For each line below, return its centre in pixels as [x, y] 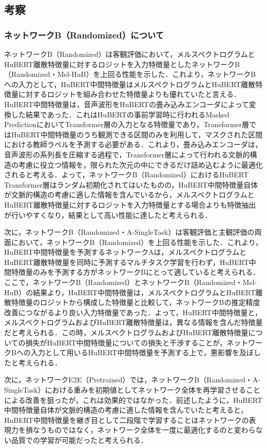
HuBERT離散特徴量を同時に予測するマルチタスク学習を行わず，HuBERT [127, 262]
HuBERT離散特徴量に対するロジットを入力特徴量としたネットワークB [122, 64]
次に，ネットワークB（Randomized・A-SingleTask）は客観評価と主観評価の [129, 232]
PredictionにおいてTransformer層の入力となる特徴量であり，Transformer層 [127, 124]
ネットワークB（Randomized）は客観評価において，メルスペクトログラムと [130, 54]
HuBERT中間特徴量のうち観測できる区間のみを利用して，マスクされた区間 [137, 134]
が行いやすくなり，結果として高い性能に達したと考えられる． [108, 215]
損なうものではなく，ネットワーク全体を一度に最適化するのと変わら [140, 430]
